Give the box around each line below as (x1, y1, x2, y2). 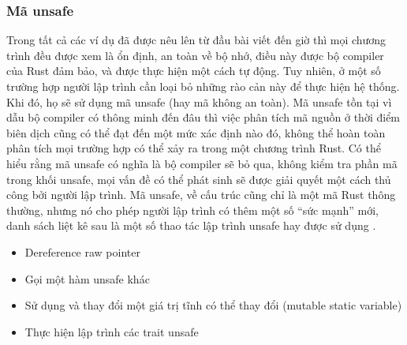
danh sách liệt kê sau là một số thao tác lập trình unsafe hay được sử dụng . (6, 217, 376, 234)
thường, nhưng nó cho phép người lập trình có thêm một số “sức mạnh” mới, (6, 201, 379, 218)
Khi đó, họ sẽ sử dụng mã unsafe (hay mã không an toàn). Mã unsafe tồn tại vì (6, 93, 392, 110)
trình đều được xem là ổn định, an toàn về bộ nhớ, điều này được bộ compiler (6, 47, 384, 63)
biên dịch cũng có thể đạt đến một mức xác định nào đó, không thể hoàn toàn (6, 124, 386, 141)
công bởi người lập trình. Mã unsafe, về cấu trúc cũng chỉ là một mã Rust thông (6, 186, 396, 203)
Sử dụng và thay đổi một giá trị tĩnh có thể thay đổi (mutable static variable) (24, 297, 402, 313)
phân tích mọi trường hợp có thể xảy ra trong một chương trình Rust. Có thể (6, 140, 381, 156)
